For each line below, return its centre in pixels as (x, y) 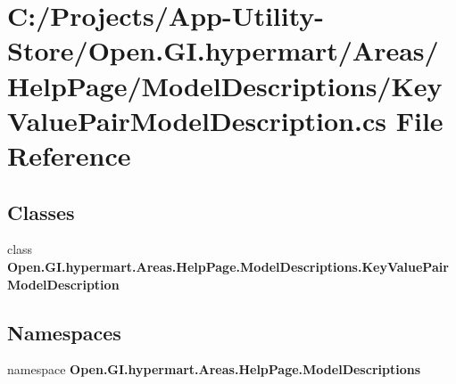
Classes (41, 212)
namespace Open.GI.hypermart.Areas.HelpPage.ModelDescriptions (214, 369)
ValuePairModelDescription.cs (197, 120)
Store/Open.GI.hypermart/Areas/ (223, 50)
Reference (69, 155)
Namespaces (64, 332)
